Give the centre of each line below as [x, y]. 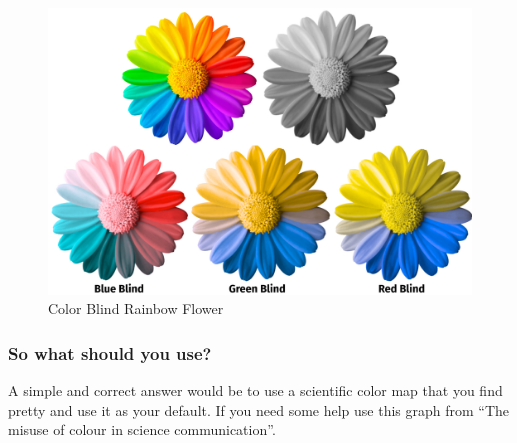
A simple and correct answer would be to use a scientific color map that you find [255, 389]
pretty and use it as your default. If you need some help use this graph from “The [259, 409]
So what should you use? [110, 352]
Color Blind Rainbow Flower [136, 308]
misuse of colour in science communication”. [142, 429]
